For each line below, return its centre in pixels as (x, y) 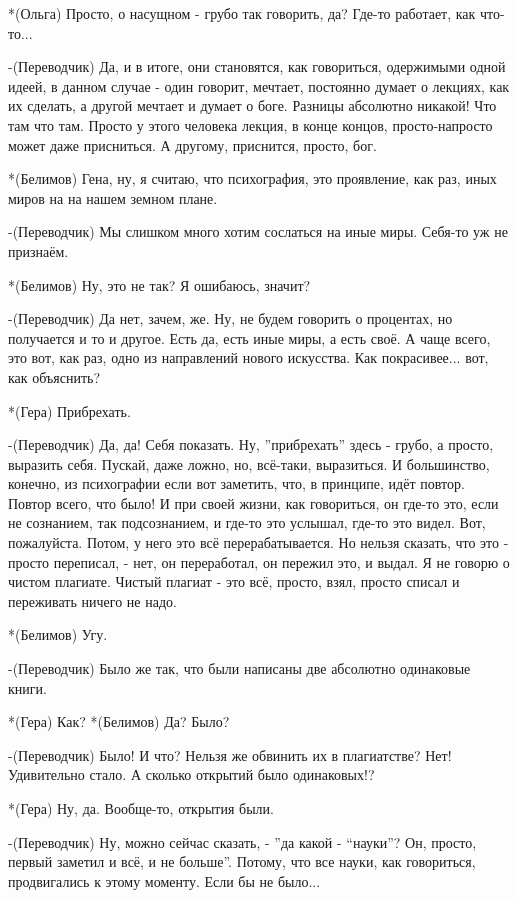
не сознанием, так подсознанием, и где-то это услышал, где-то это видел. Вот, (247, 522)
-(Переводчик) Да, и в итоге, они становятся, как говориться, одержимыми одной (257, 66)
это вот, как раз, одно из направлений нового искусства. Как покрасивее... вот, (248, 357)
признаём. (38, 250)
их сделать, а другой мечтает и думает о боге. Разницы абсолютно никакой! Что (252, 105)
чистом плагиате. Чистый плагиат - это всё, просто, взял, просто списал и (234, 581)
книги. (27, 687)
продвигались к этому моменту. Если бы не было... (164, 880)
